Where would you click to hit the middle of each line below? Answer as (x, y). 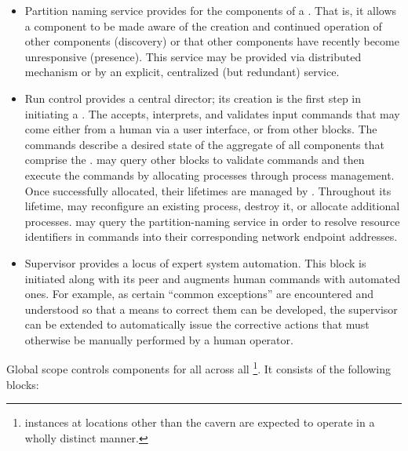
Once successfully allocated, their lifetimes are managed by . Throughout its (208, 190)
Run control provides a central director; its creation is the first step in (193, 98)
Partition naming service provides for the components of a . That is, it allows (211, 10)
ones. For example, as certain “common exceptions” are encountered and (199, 294)
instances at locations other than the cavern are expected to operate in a (200, 422)
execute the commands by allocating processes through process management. (209, 175)
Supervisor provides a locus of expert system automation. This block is (195, 262)
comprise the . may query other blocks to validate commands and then (195, 160)
